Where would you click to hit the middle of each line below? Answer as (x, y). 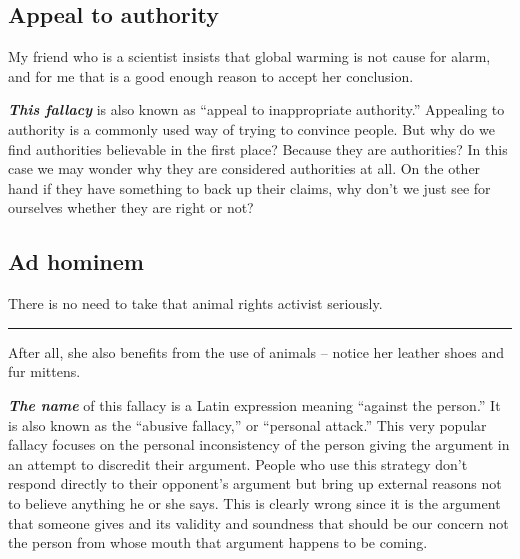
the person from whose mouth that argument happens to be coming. (218, 542)
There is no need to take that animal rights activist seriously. (195, 303)
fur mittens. (44, 371)
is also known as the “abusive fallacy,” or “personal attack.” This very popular (247, 424)
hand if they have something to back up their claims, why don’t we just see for (249, 187)
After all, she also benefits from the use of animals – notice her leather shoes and (256, 351)
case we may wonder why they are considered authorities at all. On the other (244, 168)
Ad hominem (76, 261)
